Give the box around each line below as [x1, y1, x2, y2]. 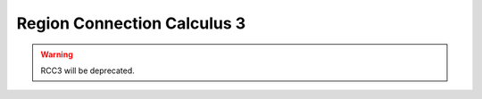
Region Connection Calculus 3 [16, 13, 246, 33]
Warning [40, 49, 73, 60]
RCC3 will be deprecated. [40, 65, 135, 76]
